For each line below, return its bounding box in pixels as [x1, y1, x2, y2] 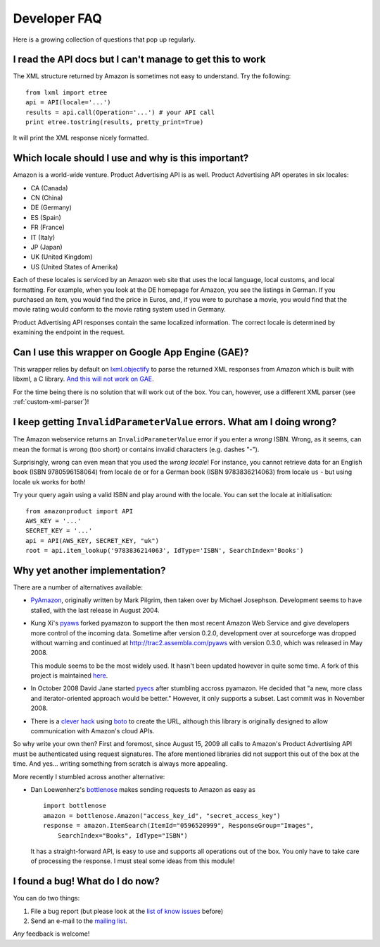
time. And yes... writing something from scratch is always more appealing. [13, 759, 228, 768]
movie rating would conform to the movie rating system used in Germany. [13, 305, 227, 314]
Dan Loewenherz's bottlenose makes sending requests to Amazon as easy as [30, 786, 256, 793]
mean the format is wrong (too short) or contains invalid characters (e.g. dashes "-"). [13, 445, 260, 453]
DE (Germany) [30, 203, 72, 212]
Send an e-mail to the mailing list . [30, 917, 128, 925]
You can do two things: [13, 894, 80, 903]
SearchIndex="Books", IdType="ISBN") [57, 831, 188, 839]
